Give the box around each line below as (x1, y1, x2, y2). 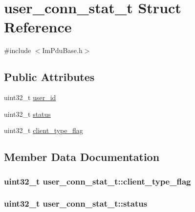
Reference (4, 17, 72, 37)
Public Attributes (4, 69, 95, 84)
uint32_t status (4, 108, 51, 119)
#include (4, 45, 31, 55)
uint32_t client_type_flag (4, 125, 83, 135)
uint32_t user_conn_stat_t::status (4, 197, 148, 210)
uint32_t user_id (4, 92, 56, 103)
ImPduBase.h (42, 45, 83, 55)
